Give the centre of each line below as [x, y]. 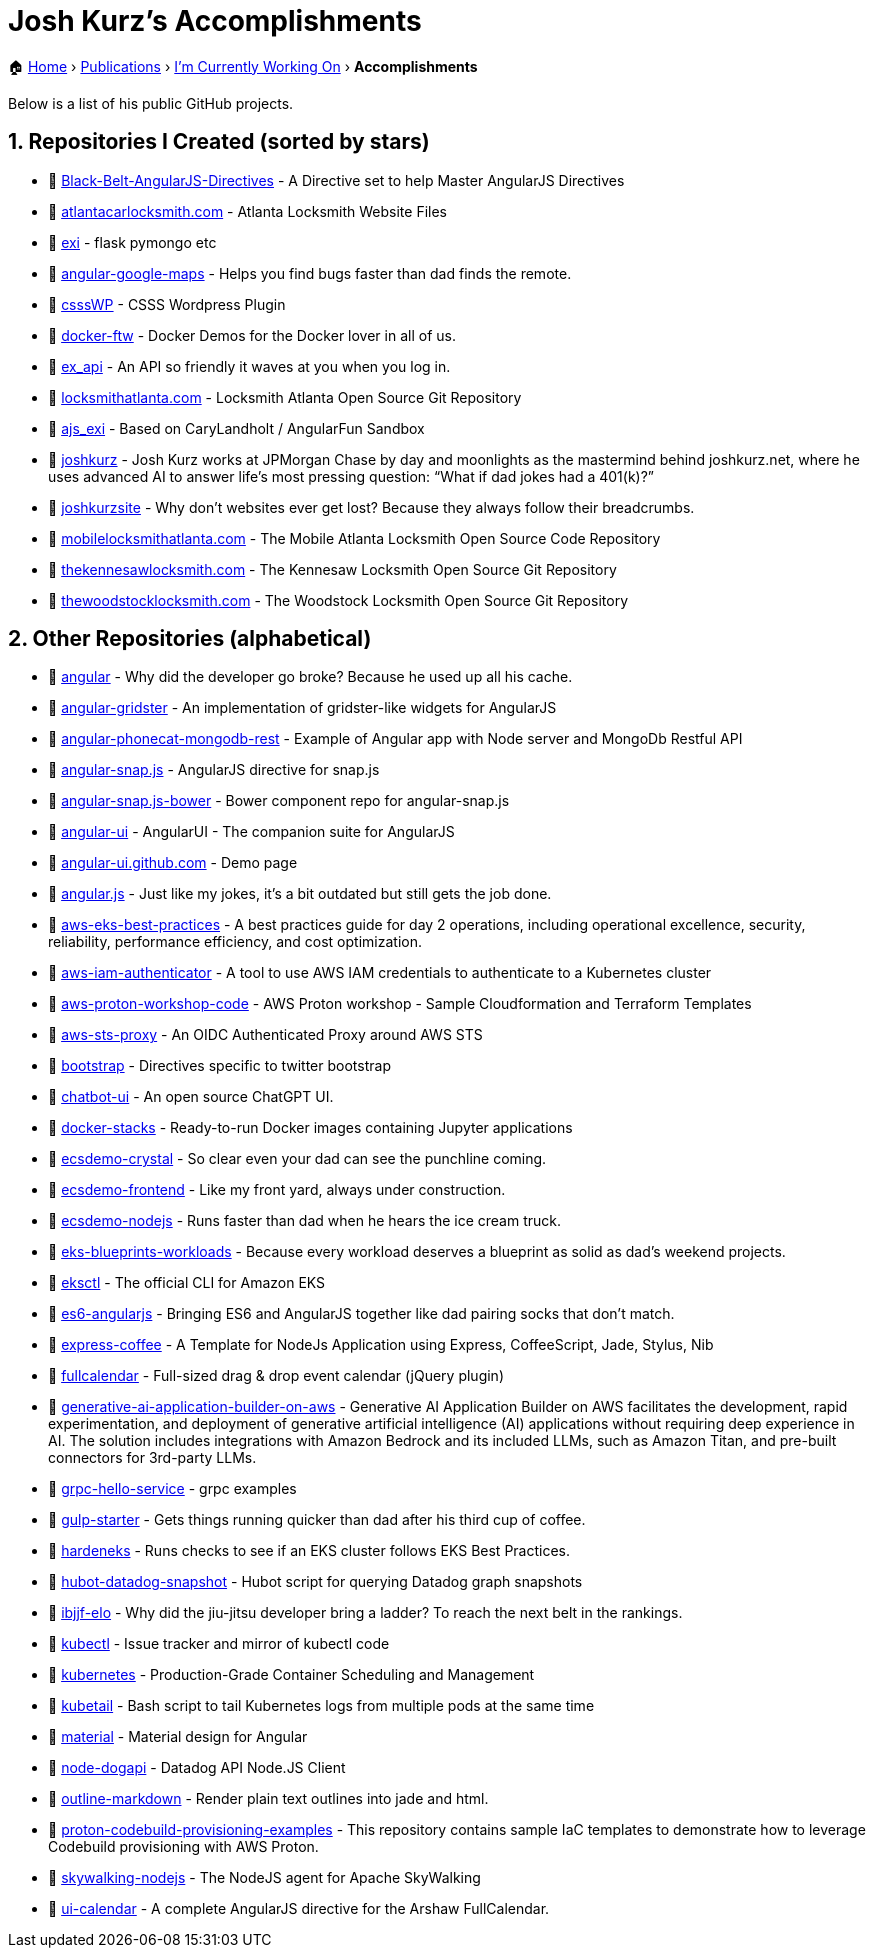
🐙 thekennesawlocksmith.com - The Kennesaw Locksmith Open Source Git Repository [332, 569]
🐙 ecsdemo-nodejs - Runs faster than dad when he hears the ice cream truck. [304, 1221]
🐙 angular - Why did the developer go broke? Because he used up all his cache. [310, 677]
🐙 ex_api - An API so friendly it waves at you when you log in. [249, 366]
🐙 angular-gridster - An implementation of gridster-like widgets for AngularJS [302, 708]
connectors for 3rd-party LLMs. [152, 1458]
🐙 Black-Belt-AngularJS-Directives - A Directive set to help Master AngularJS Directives [336, 180]
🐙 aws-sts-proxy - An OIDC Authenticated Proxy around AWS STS [265, 1035]
